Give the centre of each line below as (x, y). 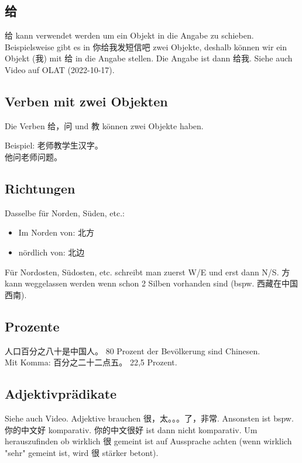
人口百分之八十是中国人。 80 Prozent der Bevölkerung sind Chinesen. (133, 350)
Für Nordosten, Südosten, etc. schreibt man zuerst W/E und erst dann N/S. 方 (147, 272)
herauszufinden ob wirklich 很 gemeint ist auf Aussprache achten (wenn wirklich (148, 441)
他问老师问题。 (33, 156)
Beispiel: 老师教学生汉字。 (54, 145)
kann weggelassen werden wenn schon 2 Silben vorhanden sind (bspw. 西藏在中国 (151, 283)
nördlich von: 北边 (52, 252)
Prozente (32, 326)
